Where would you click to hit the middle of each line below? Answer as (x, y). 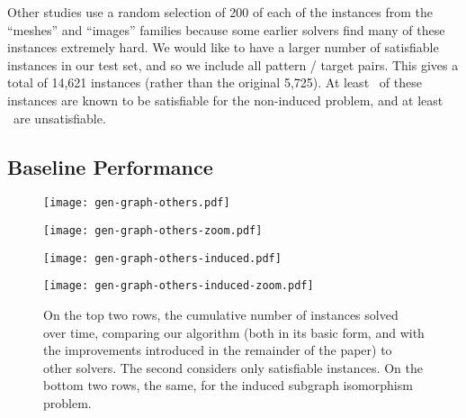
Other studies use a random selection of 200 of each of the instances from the (220, 12)
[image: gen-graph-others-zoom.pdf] (153, 231)
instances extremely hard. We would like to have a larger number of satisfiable (223, 47)
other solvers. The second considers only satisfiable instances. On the (233, 367)
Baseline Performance (110, 166)
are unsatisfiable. (59, 118)
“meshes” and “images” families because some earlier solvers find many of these (226, 29)
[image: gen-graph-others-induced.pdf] (162, 258)
